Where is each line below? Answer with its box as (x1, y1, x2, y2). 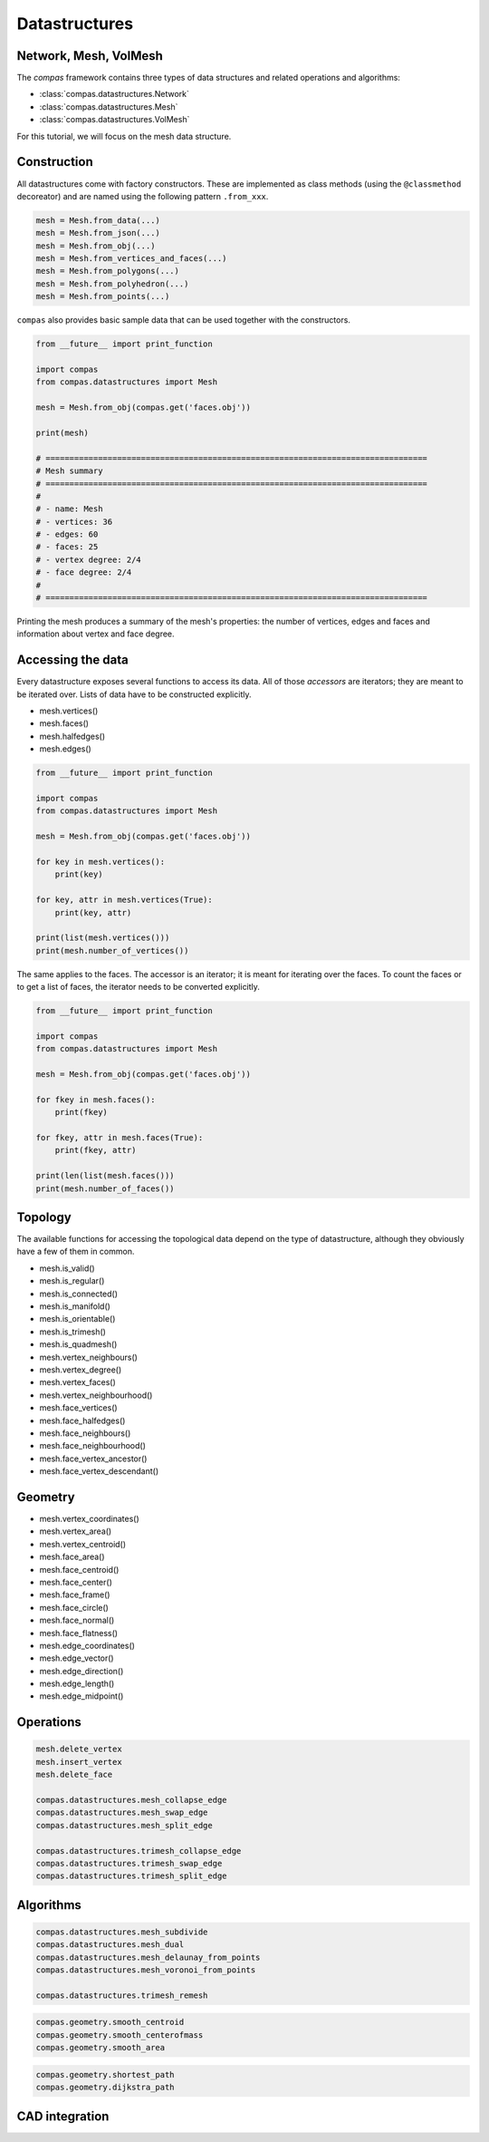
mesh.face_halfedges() (39, 1415, 126, 1426)
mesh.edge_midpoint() (39, 1691, 124, 1701)
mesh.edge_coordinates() (39, 1640, 136, 1651)
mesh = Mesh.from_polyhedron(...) (35, 278, 189, 289)
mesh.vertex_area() (39, 1526, 112, 1536)
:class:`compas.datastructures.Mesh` (39, 101, 178, 112)
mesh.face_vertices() (39, 1402, 118, 1413)
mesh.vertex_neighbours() (39, 1352, 138, 1362)
